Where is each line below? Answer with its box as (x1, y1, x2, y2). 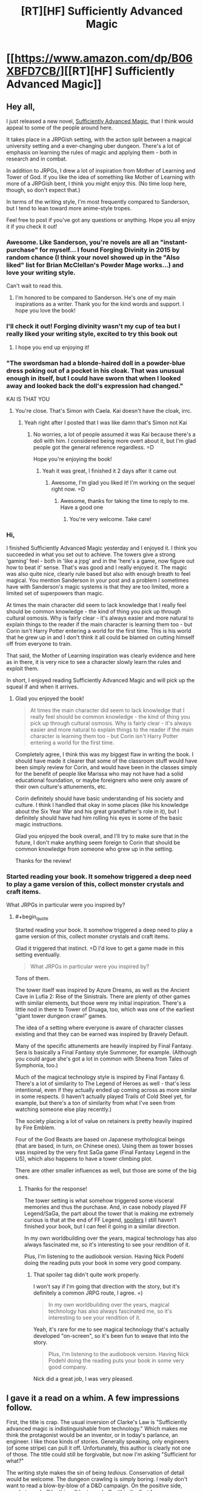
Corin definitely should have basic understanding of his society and (15, 795, 184, 802)
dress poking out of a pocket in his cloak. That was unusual (6, 366, 184, 375)
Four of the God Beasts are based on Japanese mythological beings (15, 1136, 185, 1143)
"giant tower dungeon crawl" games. (15, 1012, 107, 1020)
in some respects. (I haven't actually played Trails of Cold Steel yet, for (15, 1093, 192, 1100)
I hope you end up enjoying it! (15, 344, 90, 351)
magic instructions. (15, 821, 64, 828)
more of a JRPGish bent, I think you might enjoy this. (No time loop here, (6, 180, 187, 187)
